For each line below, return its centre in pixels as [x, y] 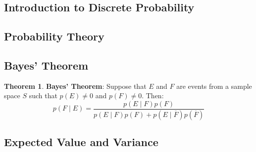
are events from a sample [214, 86]
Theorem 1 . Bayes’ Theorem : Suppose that [75, 86]
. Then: [153, 95]
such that [43, 95]
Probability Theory [54, 36]
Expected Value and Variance [81, 142]
